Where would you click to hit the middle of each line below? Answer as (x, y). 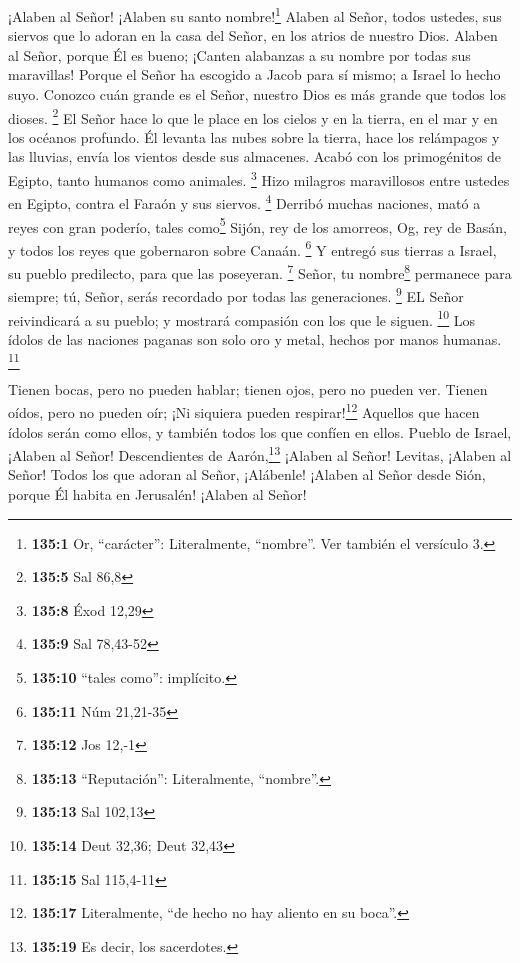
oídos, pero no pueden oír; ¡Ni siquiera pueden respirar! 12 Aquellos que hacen (244, 410)
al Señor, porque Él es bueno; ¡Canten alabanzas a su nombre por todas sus (239, 54)
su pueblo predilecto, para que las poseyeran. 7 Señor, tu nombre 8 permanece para (260, 271)
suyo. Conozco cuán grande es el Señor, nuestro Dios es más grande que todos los (257, 94)
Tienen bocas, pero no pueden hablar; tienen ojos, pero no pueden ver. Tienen (248, 388)
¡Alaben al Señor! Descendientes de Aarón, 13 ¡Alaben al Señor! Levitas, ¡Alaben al (260, 453)
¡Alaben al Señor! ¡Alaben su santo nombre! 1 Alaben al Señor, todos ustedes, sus (255, 14)
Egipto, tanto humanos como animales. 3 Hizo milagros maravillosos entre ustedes (259, 178)
